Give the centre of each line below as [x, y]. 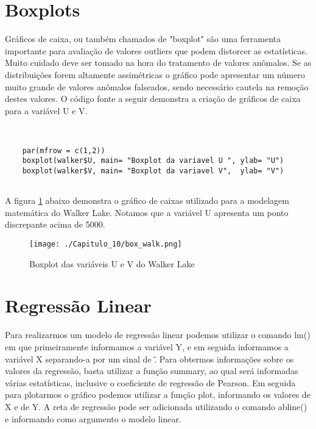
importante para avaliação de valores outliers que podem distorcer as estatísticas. [156, 50]
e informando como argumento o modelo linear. [93, 418]
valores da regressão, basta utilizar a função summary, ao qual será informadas [152, 371]
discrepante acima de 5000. [55, 224]
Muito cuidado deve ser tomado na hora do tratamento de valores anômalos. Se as [158, 63]
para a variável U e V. [46, 110]
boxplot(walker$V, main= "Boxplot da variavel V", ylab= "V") [153, 171]
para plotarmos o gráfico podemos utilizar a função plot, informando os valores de [158, 395]
